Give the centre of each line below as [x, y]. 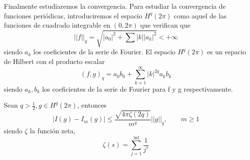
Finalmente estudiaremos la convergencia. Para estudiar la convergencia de [115, 6]
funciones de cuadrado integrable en [57, 25]
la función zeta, [53, 130]
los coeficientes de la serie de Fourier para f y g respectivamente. [137, 88]
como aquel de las [200, 15]
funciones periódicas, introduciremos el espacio [73, 15]
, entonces [92, 105]
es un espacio [227, 52]
